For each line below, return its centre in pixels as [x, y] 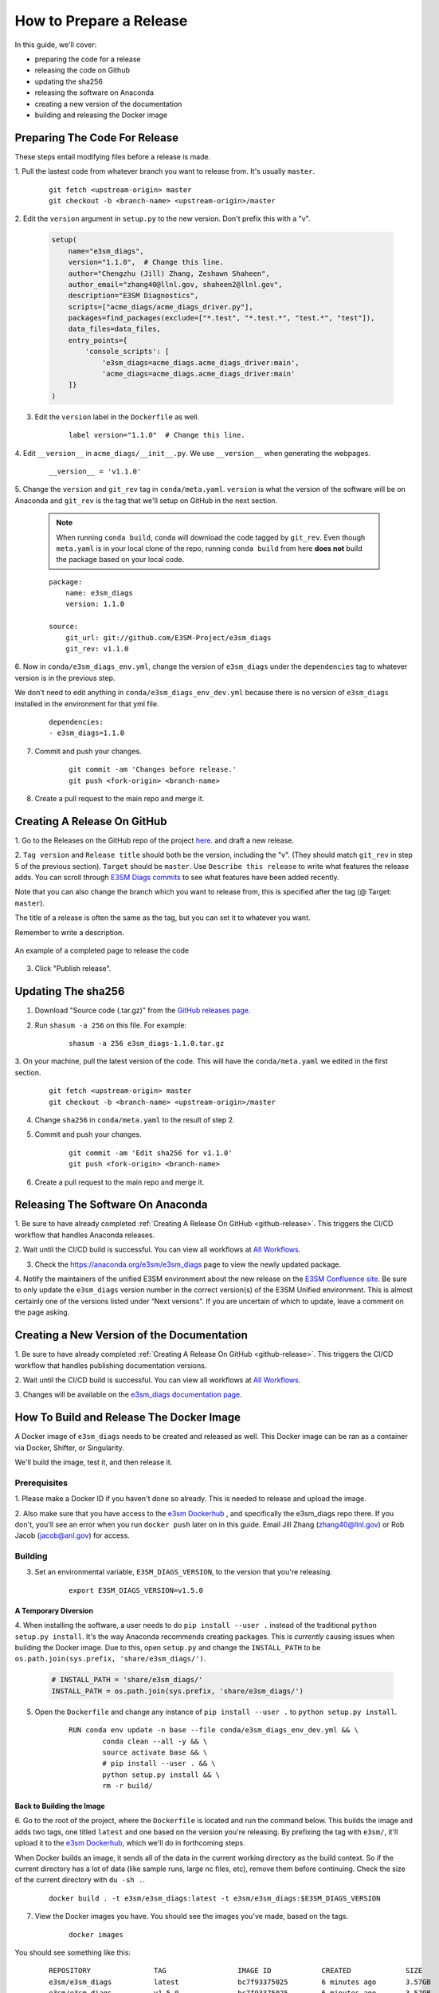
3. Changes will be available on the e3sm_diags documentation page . [128, 1394]
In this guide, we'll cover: [56, 45]
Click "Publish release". [73, 969]
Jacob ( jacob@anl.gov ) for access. [73, 1535]
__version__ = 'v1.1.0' [95, 471]
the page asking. [42, 1312]
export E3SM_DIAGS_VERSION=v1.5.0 [136, 1590]
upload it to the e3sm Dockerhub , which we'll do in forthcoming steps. [130, 1843]
